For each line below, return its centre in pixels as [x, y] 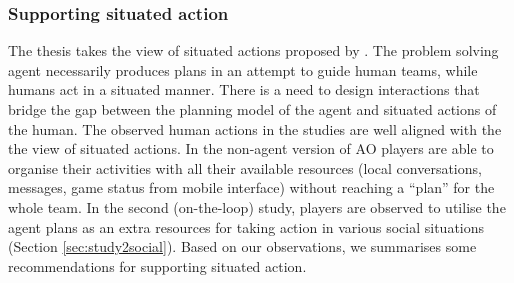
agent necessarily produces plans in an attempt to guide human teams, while [243, 69]
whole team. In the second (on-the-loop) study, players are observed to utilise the [257, 206]
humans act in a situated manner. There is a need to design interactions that [244, 89]
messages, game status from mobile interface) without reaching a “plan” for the [251, 187]
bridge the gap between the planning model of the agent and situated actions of [252, 109]
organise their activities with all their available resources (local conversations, [245, 167]
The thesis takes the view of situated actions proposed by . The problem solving [253, 50]
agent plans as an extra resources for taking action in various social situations [246, 226]
